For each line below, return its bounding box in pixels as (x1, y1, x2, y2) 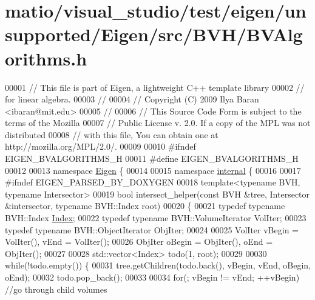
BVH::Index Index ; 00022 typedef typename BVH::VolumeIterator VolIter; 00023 (5, 212, 307, 224)
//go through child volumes (5, 282, 107, 295)
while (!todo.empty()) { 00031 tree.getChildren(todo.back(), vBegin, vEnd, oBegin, (5, 259, 311, 272)
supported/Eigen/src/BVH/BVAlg (5, 22, 303, 47)
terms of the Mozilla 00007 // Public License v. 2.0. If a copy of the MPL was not (5, 116, 311, 129)
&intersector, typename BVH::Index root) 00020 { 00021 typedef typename (5, 199, 285, 212)
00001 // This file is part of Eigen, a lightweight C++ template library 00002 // (5, 81, 305, 93)
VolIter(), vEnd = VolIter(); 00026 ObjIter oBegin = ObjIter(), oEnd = (5, 235, 273, 248)
